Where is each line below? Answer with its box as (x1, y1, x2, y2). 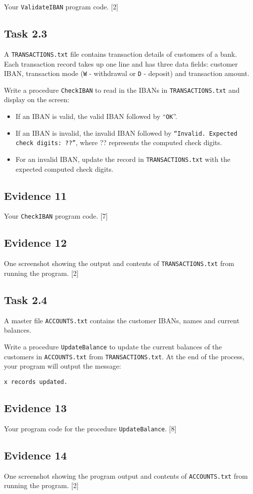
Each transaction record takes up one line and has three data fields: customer (4, 58, 238, 69)
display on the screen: (4, 94, 70, 105)
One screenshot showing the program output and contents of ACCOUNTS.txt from (4, 470, 248, 481)
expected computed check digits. (15, 163, 113, 174)
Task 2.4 (4, 292, 47, 307)
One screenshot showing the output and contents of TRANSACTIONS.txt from (4, 258, 234, 268)
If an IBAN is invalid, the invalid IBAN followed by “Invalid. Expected (15, 127, 238, 138)
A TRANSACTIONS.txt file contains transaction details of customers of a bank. (4, 48, 237, 59)
